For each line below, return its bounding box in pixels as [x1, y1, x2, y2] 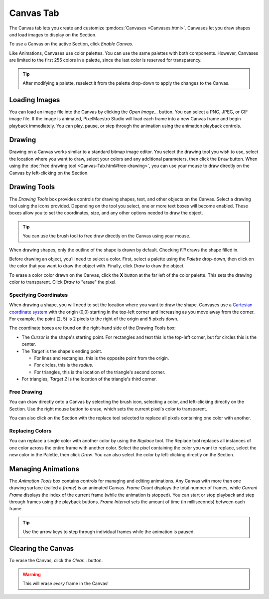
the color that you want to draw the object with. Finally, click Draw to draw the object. [9, 263, 185, 269]
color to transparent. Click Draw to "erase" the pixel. [9, 279, 117, 285]
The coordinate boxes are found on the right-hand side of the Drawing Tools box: [9, 325, 176, 331]
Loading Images [9, 95, 60, 104]
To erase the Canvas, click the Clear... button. [9, 558, 103, 564]
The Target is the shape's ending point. [21, 348, 102, 354]
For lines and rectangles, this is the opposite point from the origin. [34, 355, 169, 361]
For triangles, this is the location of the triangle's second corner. [34, 369, 165, 375]
